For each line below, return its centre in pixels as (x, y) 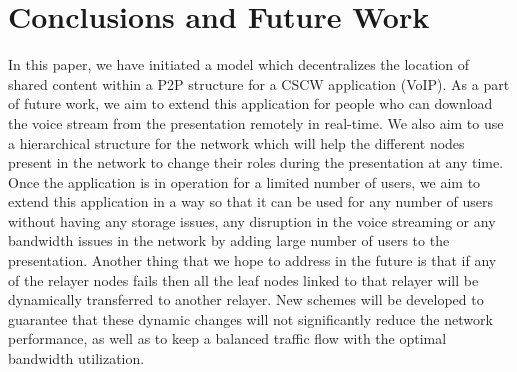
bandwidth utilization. (76, 358)
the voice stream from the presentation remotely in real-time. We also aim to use (256, 122)
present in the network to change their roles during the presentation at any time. (256, 162)
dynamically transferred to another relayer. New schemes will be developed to (246, 299)
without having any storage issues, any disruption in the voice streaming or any (252, 220)
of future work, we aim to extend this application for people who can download (250, 103)
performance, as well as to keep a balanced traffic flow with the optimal (227, 338)
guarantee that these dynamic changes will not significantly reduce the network (250, 318)
